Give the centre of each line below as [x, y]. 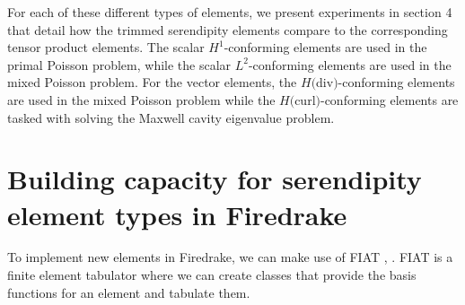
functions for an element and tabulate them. [129, 292]
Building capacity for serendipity [215, 179]
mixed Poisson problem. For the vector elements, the [152, 82]
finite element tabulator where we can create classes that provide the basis [212, 275]
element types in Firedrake [177, 214]
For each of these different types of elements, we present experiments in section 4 [230, 12]
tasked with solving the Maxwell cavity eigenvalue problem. [171, 117]
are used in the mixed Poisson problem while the [141, 99]
